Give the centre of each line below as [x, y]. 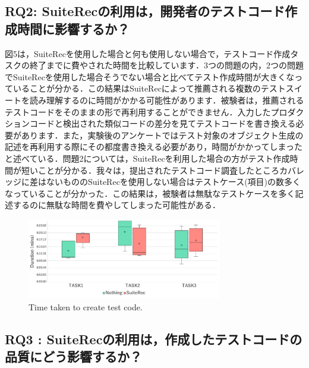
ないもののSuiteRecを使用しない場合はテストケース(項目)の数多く [174, 182]
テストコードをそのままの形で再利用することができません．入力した [138, 111]
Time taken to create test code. [86, 306]
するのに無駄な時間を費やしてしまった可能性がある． [117, 205]
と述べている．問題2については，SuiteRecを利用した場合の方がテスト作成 [147, 158]
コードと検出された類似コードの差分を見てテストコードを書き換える [163, 123]
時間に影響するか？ [73, 28]
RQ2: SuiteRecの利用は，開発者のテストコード [145, 11]
